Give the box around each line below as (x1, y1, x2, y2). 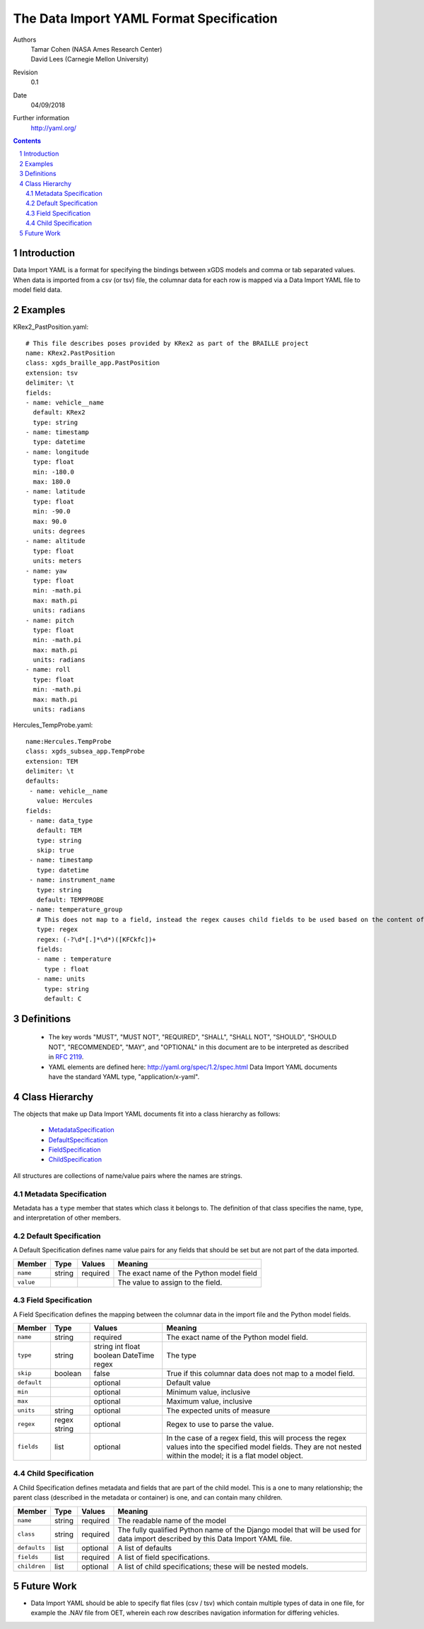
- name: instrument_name (29, 876, 116, 884)
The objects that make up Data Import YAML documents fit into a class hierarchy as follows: (13, 1109, 281, 1118)
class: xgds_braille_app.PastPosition (25, 359, 160, 367)
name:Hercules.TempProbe (25, 737, 112, 745)
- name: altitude (25, 537, 86, 545)
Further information (13, 114, 70, 122)
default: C (44, 994, 82, 1003)
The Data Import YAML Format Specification (13, 11, 278, 26)
